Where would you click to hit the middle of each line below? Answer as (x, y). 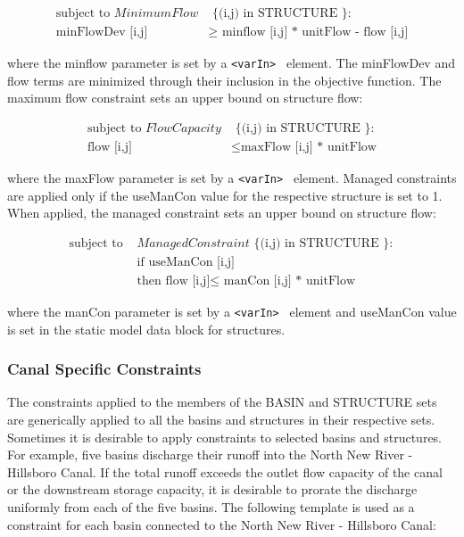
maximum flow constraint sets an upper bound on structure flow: (185, 98)
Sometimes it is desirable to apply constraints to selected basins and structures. (225, 437)
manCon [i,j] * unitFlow (290, 281)
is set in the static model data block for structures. (146, 329)
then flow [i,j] (174, 281)
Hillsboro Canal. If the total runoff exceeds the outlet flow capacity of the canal (225, 471)
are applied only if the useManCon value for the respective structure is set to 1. (225, 195)
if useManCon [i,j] (186, 262)
